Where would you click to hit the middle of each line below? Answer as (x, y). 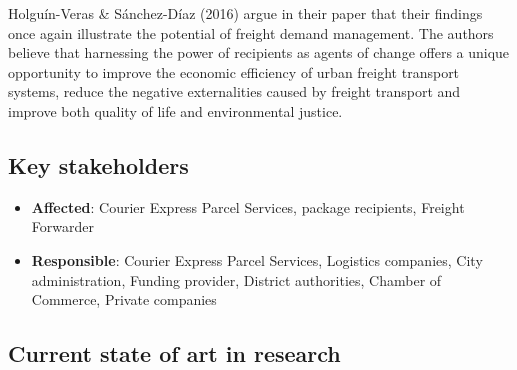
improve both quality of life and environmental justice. (175, 110)
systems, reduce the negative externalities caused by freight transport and (234, 91)
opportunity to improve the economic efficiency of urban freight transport (234, 71)
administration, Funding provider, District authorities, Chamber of (236, 279)
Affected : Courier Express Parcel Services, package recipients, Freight (248, 206)
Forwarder (62, 226)
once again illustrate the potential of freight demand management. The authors (251, 32)
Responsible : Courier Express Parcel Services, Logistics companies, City (257, 259)
